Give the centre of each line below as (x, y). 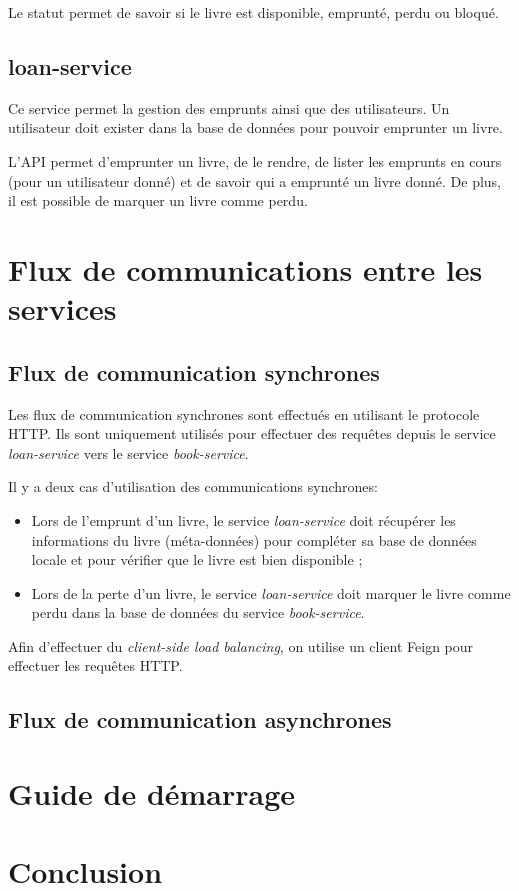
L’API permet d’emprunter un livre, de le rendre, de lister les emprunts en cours (255, 160)
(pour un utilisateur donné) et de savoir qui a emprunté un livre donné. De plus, (255, 180)
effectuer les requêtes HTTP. (95, 665)
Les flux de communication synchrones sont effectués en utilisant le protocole (244, 413)
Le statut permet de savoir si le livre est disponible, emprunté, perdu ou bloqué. (253, 12)
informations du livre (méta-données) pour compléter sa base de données (254, 539)
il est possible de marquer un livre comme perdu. (158, 200)
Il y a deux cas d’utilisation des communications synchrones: (193, 486)
